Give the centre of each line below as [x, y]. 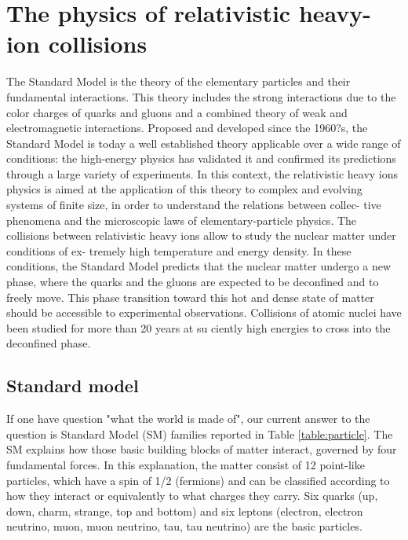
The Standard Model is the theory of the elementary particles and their [178, 81]
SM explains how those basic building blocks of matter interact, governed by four [202, 449]
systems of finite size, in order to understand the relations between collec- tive [194, 205]
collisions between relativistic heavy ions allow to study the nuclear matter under [201, 235]
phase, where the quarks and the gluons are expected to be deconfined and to [193, 282]
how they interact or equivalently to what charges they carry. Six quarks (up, [192, 496]
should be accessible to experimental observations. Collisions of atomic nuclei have [204, 312]
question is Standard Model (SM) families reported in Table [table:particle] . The [200, 433]
